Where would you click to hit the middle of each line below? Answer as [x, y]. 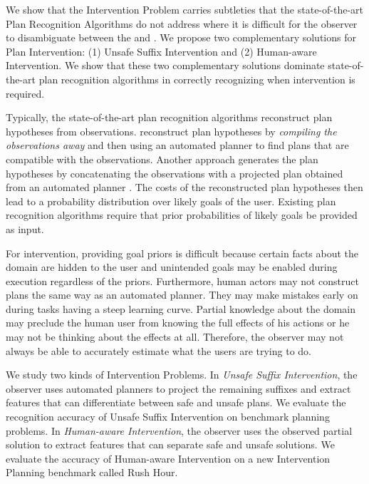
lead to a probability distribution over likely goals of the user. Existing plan [171, 201]
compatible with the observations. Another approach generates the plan [162, 159]
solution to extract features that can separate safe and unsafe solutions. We [170, 444]
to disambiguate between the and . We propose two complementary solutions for [181, 37]
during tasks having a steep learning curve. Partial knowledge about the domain [181, 308]
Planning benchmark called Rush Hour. [92, 472]
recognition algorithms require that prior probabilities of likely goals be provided [182, 215]
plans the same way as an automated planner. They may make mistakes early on [182, 295]
